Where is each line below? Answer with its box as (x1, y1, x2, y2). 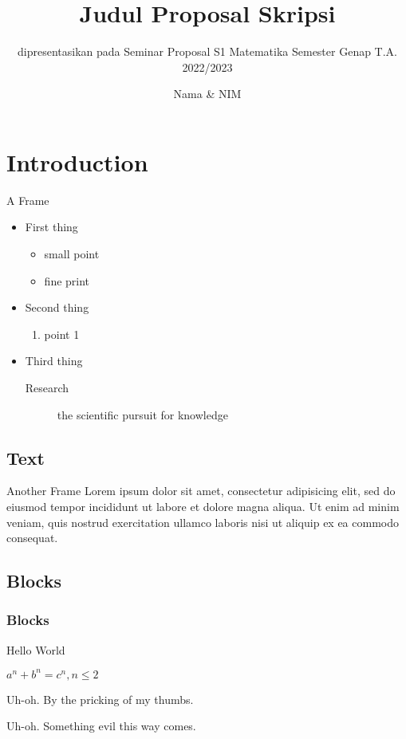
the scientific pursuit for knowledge (57, 406, 228, 423)
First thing (25, 218, 78, 235)
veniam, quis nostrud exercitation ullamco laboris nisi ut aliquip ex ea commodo (6, 513, 399, 530)
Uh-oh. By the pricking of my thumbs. (6, 690, 194, 707)
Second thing (25, 299, 89, 316)
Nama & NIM (173, 85, 242, 102)
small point (44, 246, 100, 262)
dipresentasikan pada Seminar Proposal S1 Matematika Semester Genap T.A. (18, 43, 397, 60)
